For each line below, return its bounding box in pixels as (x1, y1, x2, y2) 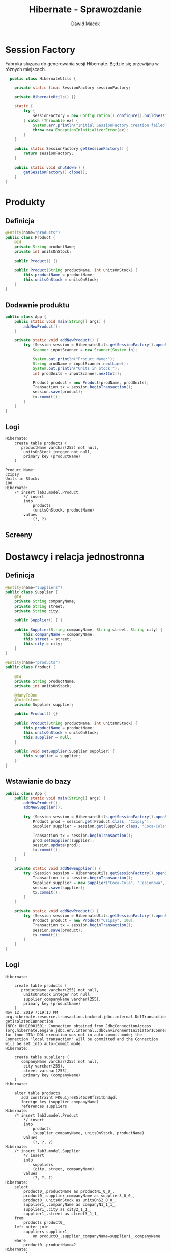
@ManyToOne (14, 692, 38, 698)
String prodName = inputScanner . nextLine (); (32, 361, 129, 366)
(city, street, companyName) (32, 1166, 95, 1171)
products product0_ (23, 1220, 65, 1225)
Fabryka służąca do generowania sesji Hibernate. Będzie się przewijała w (5, 60, 159, 67)
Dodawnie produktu (5, 300, 70, 310)
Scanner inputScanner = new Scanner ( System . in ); (32, 347, 138, 353)
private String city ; (14, 609, 60, 614)
